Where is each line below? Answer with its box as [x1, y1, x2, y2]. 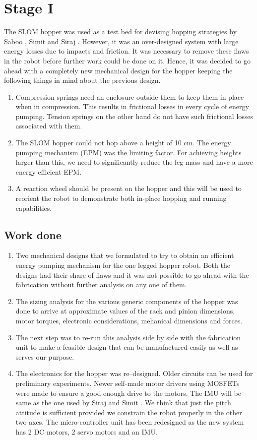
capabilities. [15, 202, 52, 213]
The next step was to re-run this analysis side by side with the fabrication [15, 332, 241, 342]
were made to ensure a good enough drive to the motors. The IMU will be [15, 387, 241, 398]
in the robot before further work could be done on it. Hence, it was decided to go [4, 55, 251, 65]
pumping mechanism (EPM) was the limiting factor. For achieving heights [15, 147, 242, 157]
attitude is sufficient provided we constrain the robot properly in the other [15, 407, 242, 417]
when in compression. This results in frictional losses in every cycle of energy [15, 101, 249, 112]
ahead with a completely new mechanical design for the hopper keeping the [4, 65, 233, 75]
